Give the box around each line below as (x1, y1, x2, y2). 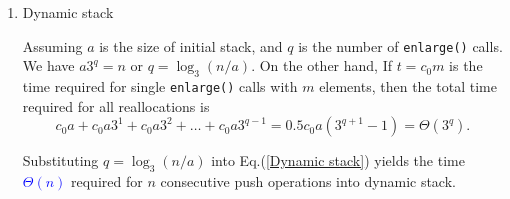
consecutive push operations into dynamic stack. (160, 171, 456, 192)
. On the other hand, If (251, 55, 392, 76)
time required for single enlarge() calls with (22, 76, 298, 97)
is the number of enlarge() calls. (298, 35, 503, 56)
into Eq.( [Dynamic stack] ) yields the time (211, 150, 465, 171)
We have (22, 55, 75, 76)
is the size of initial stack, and (99, 35, 283, 56)
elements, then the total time (319, 76, 497, 97)
